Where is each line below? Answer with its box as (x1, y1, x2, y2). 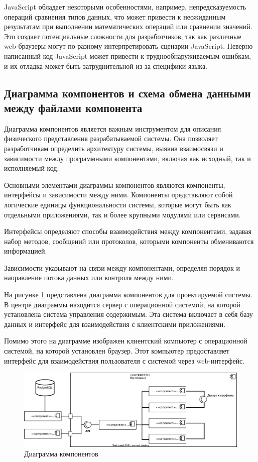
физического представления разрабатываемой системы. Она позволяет (4, 133, 218, 144)
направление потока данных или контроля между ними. (4, 272, 174, 283)
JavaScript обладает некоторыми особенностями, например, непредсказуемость (4, 2, 246, 12)
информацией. (4, 246, 47, 256)
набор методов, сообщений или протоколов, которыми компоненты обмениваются (4, 236, 254, 246)
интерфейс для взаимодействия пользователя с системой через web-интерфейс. (4, 355, 245, 366)
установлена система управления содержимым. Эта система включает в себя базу (4, 309, 253, 319)
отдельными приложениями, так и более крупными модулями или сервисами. (4, 209, 241, 219)
